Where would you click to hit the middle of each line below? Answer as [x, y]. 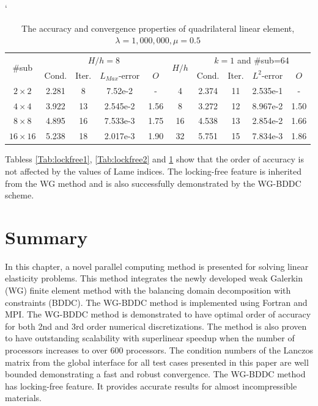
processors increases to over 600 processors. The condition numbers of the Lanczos [159, 350]
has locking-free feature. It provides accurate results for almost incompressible [151, 386]
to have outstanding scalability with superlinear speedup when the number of [150, 338]
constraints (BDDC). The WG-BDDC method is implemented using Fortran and [156, 302]
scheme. [20, 195]
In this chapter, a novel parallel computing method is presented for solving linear [157, 266]
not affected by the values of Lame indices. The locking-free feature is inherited [153, 171]
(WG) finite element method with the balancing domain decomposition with [148, 290]
